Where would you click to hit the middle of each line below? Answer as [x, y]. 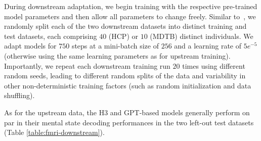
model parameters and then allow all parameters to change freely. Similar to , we [130, 16]
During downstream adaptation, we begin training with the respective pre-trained [131, 6]
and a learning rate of [208, 46]
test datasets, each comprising [51, 36]
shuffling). [19, 95]
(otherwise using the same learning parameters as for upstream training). [117, 55]
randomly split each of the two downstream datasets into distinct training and [125, 26]
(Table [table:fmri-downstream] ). [54, 132]
